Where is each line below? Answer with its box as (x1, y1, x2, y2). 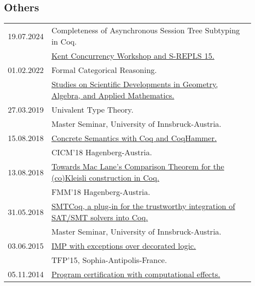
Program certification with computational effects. (51, 268, 220, 280)
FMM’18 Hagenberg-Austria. (51, 186, 151, 198)
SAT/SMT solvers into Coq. (51, 212, 148, 223)
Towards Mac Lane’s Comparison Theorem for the (51, 161, 225, 172)
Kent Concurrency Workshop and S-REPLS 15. (51, 50, 215, 62)
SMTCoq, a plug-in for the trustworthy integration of (51, 200, 235, 212)
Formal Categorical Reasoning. (51, 64, 157, 76)
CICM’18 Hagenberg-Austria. (51, 146, 152, 158)
